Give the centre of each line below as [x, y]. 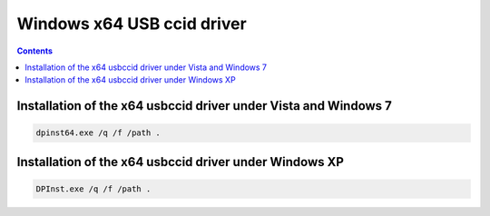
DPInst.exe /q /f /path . [93, 189]
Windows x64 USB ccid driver [132, 24]
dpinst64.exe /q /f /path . [98, 133]
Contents [35, 51]
